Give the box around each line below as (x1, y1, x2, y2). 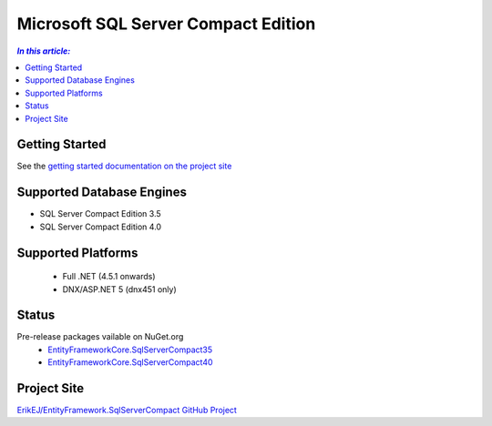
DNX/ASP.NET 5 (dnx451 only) (62, 283, 177, 295)
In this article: (16, 46, 71, 56)
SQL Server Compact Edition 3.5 (39, 208, 161, 219)
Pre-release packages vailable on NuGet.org (16, 331, 184, 342)
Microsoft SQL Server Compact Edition (16, 14, 316, 34)
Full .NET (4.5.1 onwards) (62, 271, 156, 282)
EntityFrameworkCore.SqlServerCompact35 (47, 344, 213, 355)
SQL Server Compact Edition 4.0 (39, 221, 162, 232)
